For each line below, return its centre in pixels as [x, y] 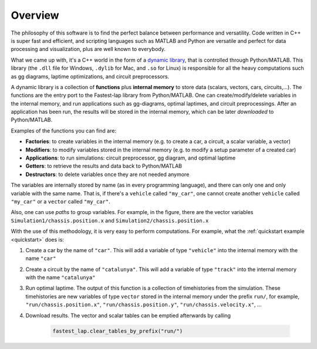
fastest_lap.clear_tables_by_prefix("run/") [118, 331]
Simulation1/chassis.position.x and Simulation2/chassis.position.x [110, 221]
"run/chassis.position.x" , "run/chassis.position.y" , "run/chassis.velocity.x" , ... [144, 304]
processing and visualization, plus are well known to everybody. [88, 49]
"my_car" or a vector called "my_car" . [61, 201]
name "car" [41, 259]
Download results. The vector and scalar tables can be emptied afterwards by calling [128, 315]
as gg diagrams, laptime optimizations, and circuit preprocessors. [90, 76]
